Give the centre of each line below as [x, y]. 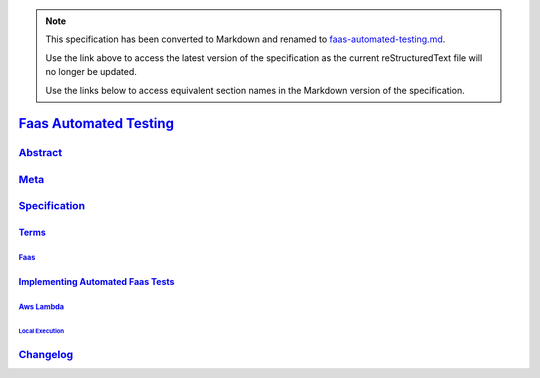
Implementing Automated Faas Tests [96, 282]
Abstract [40, 153]
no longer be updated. [91, 72]
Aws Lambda [41, 307]
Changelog [46, 354]
